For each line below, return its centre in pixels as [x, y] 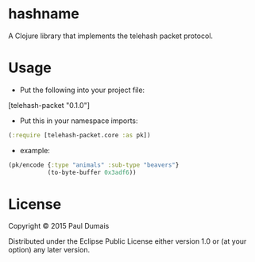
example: [35, 150]
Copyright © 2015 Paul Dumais [59, 226]
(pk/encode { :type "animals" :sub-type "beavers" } [94, 165]
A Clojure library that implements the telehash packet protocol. [110, 36]
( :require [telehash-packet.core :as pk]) [79, 135]
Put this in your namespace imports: [79, 121]
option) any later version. [49, 250]
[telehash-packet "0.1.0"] [49, 105]
